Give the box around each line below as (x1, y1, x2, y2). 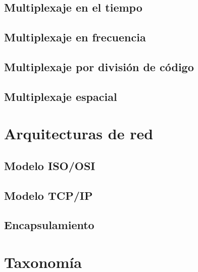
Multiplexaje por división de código (4, 59, 194, 74)
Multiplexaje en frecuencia (4, 29, 146, 45)
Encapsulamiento (4, 217, 94, 233)
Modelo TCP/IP (4, 187, 93, 203)
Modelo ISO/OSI (4, 157, 95, 173)
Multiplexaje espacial (4, 88, 117, 104)
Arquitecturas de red (4, 123, 154, 144)
